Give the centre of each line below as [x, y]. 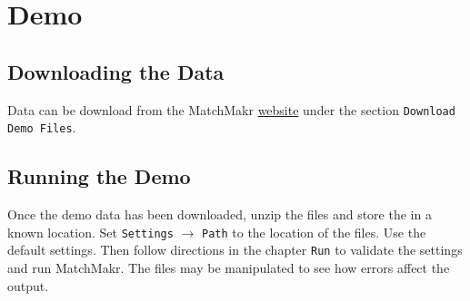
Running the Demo [99, 176]
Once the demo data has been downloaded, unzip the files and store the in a [220, 214]
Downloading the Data [116, 71]
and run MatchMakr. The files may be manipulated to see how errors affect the [229, 267]
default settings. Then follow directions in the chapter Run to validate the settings [235, 250]
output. [28, 285]
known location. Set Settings [90, 232]
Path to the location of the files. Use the [314, 232]
